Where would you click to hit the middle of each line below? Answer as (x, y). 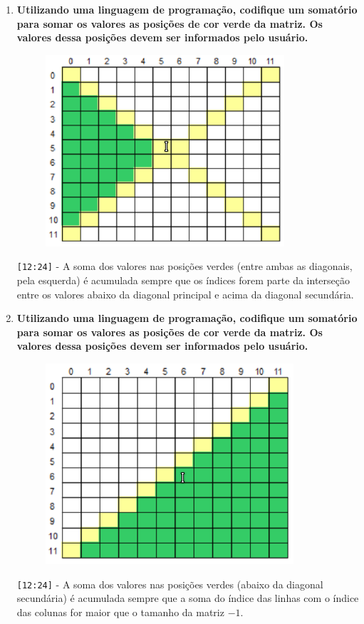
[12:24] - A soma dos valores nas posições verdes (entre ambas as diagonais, (184, 266)
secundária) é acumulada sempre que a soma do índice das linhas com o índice (188, 598)
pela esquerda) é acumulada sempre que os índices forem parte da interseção (183, 280)
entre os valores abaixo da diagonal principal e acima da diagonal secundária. (185, 294)
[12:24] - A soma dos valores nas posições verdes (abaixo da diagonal (170, 584)
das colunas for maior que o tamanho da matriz (120, 612)
